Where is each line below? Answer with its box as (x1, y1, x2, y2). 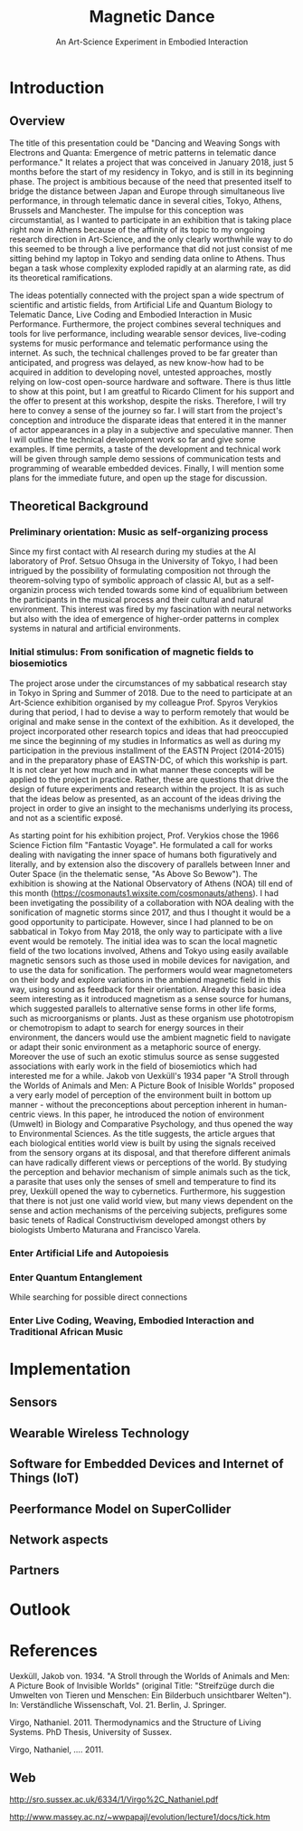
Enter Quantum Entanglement (9, 1271, 143, 1283)
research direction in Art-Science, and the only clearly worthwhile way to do (9, 234, 294, 244)
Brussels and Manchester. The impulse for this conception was (9, 205, 244, 215)
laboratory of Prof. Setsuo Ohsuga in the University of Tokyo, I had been (9, 556, 279, 567)
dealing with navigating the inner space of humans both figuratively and (9, 849, 278, 860)
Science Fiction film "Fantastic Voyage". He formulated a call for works (9, 839, 273, 850)
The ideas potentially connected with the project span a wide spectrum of (9, 290, 285, 300)
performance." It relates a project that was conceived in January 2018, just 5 (9, 157, 294, 167)
